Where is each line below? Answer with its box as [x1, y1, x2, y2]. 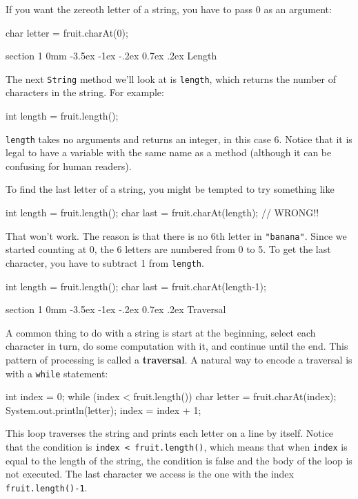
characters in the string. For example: [6, 85, 164, 100]
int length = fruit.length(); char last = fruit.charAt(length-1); [6, 279, 266, 293]
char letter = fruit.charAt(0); [6, 25, 128, 39]
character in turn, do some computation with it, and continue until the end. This [6, 339, 348, 353]
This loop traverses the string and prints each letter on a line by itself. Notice [6, 426, 334, 440]
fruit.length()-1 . [6, 480, 88, 494]
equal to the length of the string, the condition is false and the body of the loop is [6, 453, 352, 467]
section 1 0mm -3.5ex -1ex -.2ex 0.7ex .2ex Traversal [6, 302, 226, 317]
